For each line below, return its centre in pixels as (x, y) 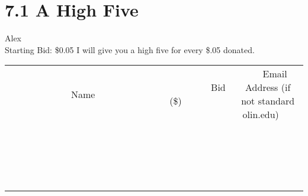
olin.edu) (261, 115)
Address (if (268, 87)
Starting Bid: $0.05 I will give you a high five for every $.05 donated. (130, 49)
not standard (268, 101)
